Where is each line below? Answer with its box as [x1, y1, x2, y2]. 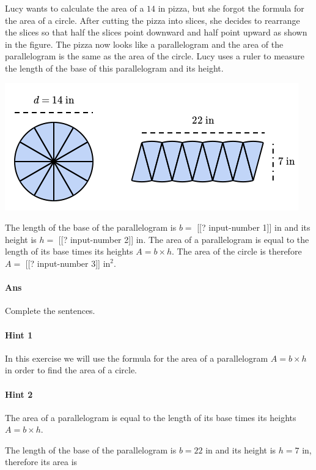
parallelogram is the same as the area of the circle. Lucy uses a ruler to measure [5, 50, 305, 62]
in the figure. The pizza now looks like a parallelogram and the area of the [5, 37, 284, 50]
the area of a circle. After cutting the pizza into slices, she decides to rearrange [5, 13, 300, 26]
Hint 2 [5, 387, 33, 400]
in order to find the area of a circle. [5, 364, 137, 376]
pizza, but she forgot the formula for [168, 2, 304, 14]
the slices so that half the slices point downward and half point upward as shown [5, 26, 307, 39]
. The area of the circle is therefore [172, 245, 302, 258]
